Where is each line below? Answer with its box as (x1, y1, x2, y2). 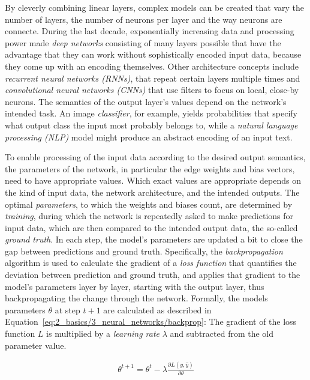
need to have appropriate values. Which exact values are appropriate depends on (5, 174, 301, 187)
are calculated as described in (103, 303, 212, 316)
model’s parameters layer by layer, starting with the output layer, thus (5, 280, 264, 292)
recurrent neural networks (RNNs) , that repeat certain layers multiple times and (5, 71, 300, 84)
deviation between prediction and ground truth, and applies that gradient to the (5, 268, 300, 281)
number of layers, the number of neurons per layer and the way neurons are (5, 13, 282, 25)
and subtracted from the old (170, 327, 274, 340)
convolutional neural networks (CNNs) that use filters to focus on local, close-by (5, 83, 299, 96)
